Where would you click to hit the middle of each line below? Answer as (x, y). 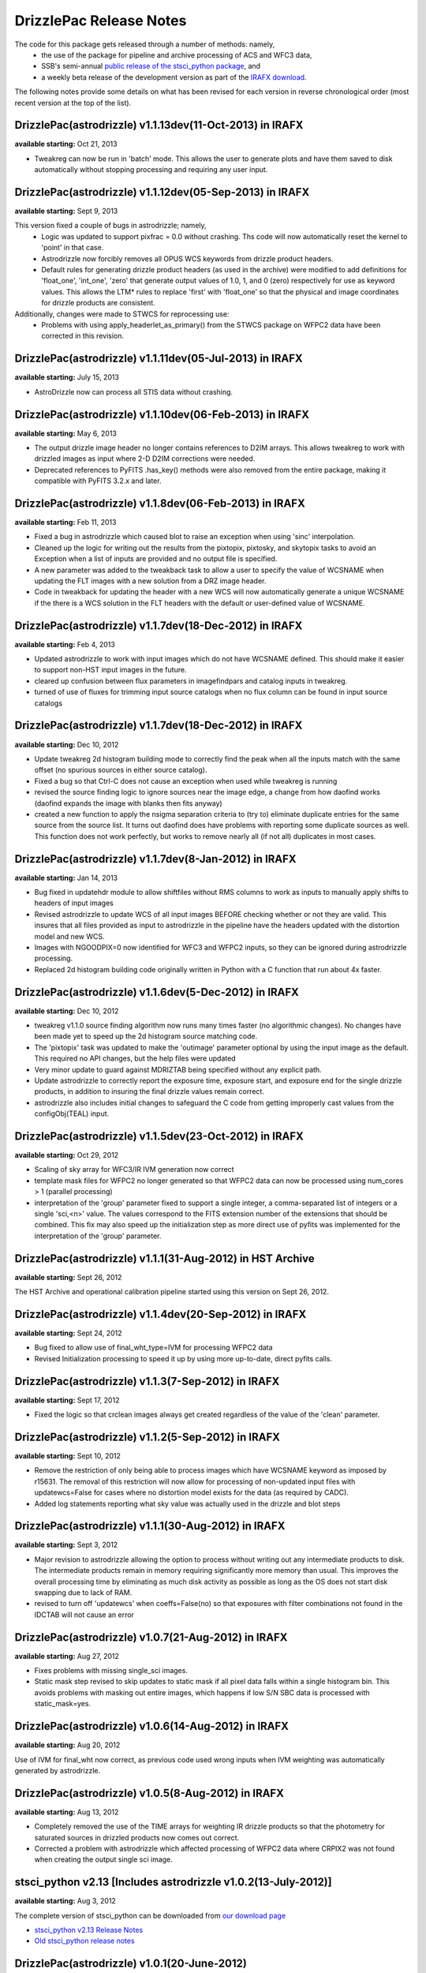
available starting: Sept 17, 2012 (67, 1400)
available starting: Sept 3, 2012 (66, 1545)
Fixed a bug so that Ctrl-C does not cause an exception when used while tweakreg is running (186, 781)
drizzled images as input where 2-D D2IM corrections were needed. (145, 459)
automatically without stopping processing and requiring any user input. (151, 170)
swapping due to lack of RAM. (83, 1593)
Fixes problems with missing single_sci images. (111, 1671)
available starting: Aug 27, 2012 (67, 1656)
